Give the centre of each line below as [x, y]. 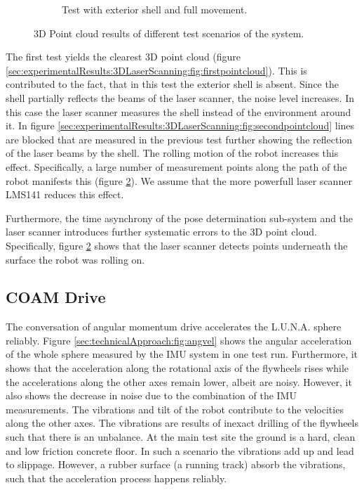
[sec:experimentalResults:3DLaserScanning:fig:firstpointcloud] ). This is [156, 70]
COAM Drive [56, 297]
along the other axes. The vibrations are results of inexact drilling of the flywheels [182, 423]
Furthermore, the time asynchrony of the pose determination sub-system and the [180, 218]
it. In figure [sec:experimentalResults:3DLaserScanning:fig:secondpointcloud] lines [180, 125]
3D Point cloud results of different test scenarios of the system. [169, 33]
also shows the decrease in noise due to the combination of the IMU [151, 395]
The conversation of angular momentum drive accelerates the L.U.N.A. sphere [174, 327]
